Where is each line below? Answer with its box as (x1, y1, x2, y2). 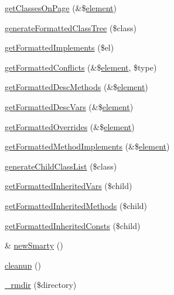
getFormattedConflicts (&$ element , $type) (5, 61, 157, 73)
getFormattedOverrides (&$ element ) (5, 120, 135, 132)
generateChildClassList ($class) (5, 160, 117, 172)
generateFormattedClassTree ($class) (5, 21, 137, 34)
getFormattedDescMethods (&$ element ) (5, 81, 148, 93)
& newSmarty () (5, 239, 63, 251)
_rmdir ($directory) (5, 279, 77, 291)
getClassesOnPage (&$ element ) (5, 2, 117, 14)
